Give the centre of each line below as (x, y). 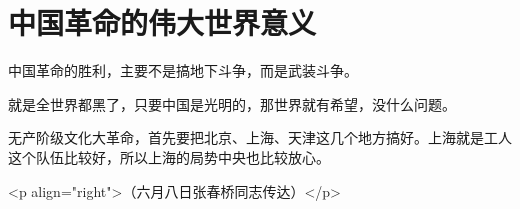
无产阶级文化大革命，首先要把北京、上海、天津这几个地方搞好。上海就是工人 (260, 137)
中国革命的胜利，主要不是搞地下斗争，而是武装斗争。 (183, 70)
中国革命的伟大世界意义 (162, 22)
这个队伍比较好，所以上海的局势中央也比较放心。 (169, 156)
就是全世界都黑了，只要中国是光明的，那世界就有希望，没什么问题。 (232, 103)
